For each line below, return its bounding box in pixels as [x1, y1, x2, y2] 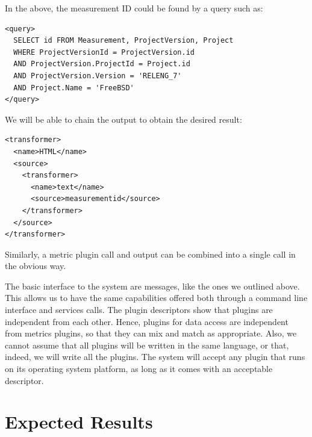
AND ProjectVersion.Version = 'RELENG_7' [13, 71, 182, 80]
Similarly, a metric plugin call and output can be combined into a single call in [5, 247, 296, 260]
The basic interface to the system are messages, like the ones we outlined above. [5, 279, 300, 292]
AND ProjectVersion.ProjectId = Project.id [13, 60, 190, 69]
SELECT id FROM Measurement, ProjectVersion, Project [13, 36, 234, 45]
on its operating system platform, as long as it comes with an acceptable [5, 362, 273, 375]
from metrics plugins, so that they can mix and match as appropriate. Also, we [5, 327, 297, 339]
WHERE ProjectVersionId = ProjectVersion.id [13, 48, 195, 57]
